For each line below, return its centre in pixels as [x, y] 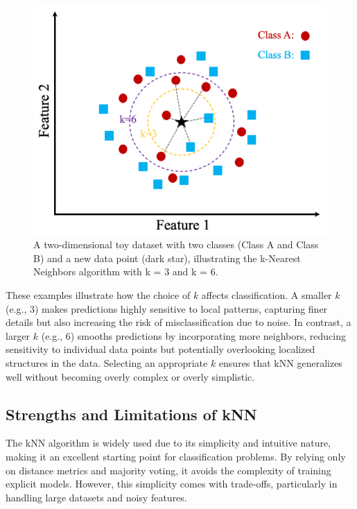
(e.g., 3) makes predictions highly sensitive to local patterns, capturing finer [167, 308]
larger [18, 335]
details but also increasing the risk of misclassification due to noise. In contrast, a [178, 322]
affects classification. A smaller [267, 295]
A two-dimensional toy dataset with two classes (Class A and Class [176, 244]
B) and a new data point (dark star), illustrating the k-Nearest [167, 258]
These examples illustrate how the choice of [98, 295]
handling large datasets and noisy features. [96, 497]
